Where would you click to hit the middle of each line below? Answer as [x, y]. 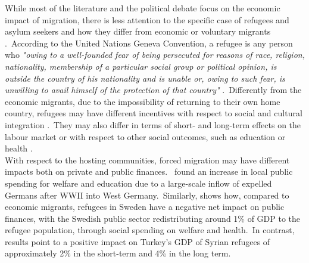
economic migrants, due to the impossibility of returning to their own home [143, 101]
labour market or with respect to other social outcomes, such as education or [145, 136]
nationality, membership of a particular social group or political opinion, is [141, 66]
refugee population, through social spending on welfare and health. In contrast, [150, 230]
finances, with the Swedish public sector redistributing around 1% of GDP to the [153, 218]
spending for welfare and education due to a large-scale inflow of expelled [138, 183]
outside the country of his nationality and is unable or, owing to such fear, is [145, 78]
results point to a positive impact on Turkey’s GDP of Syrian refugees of [138, 241]
